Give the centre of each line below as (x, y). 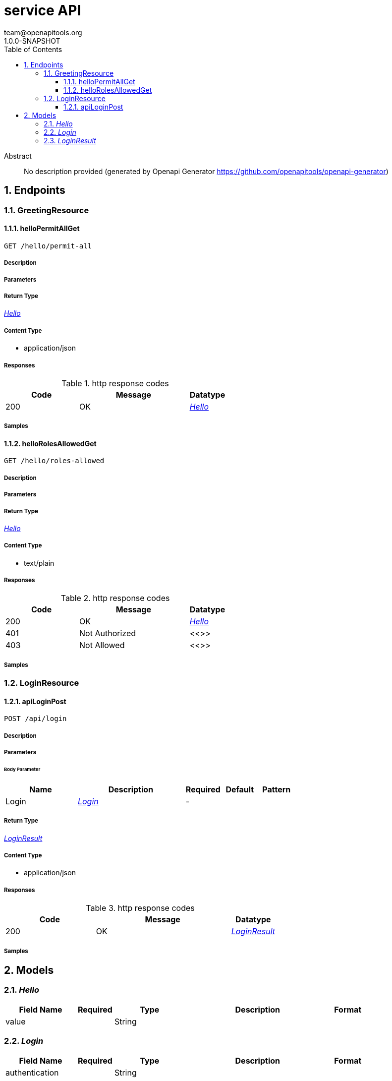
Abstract (18, 156)
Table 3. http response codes (140, 908)
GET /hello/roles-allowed (54, 461)
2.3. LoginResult (70, 140)
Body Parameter (22, 770)
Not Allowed (102, 645)
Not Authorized (108, 633)
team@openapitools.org (43, 32)
